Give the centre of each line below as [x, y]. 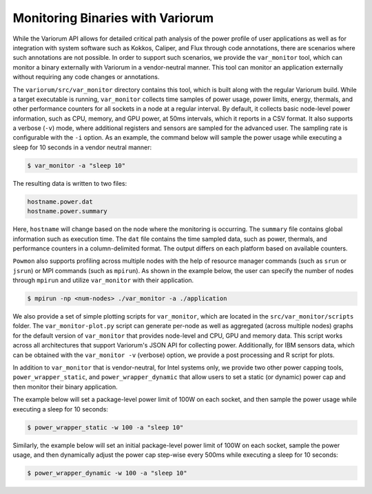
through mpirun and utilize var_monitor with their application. [103, 280]
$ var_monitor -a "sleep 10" [76, 165]
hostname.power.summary [68, 211]
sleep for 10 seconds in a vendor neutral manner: [82, 147]
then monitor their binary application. [65, 387]
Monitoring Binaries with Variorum [113, 18]
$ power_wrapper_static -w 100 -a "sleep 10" [105, 427]
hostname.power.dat [60, 202]
